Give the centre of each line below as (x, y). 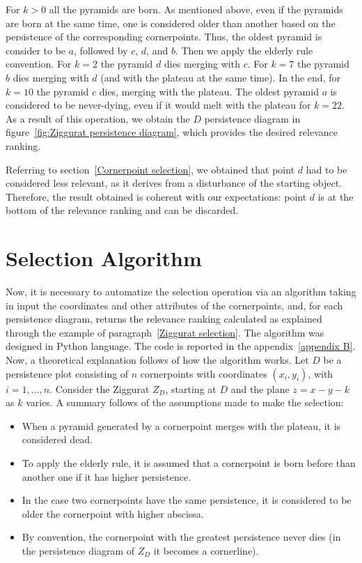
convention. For (39, 64)
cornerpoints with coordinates (204, 373)
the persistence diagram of (78, 550)
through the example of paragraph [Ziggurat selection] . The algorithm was (165, 332)
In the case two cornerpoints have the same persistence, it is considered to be (187, 500)
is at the (336, 196)
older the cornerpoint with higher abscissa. (113, 513)
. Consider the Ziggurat (100, 388)
